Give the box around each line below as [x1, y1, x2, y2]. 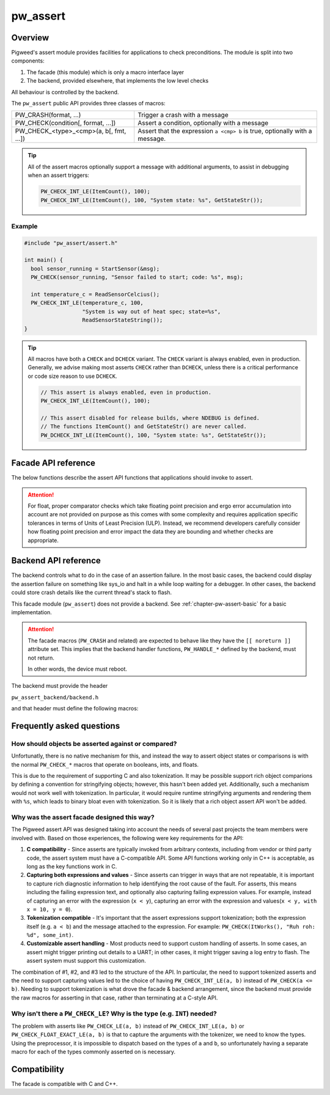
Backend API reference [11, 555, 101, 566]
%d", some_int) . [26, 931, 74, 939]
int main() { [24, 257, 64, 263]
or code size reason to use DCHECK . [28, 372, 117, 380]
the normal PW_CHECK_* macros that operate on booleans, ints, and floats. [11, 761, 199, 768]
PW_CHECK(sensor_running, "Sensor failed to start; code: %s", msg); [31, 274, 244, 281]
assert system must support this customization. [26, 957, 146, 965]
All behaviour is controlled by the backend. [11, 88, 119, 96]
